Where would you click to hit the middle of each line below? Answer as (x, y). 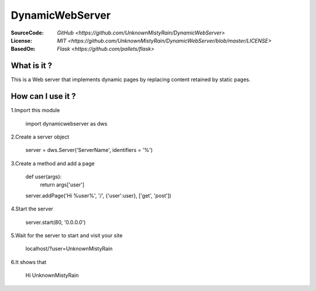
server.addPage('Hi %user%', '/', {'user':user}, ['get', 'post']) (99, 195)
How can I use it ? (43, 96)
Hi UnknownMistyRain (52, 275)
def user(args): (44, 177)
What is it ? (32, 66)
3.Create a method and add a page (53, 163)
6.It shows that (29, 262)
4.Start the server (32, 209)
